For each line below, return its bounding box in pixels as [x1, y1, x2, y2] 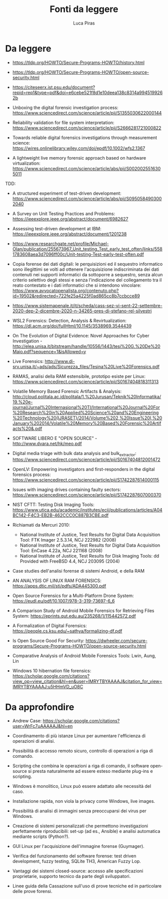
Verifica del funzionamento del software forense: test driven [12, 853, 136, 859]
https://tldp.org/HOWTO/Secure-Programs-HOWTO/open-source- [12, 69, 149, 75]
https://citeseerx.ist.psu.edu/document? [12, 84, 95, 90]
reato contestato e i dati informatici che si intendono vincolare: [12, 282, 141, 288]
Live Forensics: [12, 358, 44, 364]
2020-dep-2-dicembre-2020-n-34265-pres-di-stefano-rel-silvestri [12, 308, 152, 314]
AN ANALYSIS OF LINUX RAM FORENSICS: [12, 578, 101, 584]
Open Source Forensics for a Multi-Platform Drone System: [12, 593, 134, 599]
